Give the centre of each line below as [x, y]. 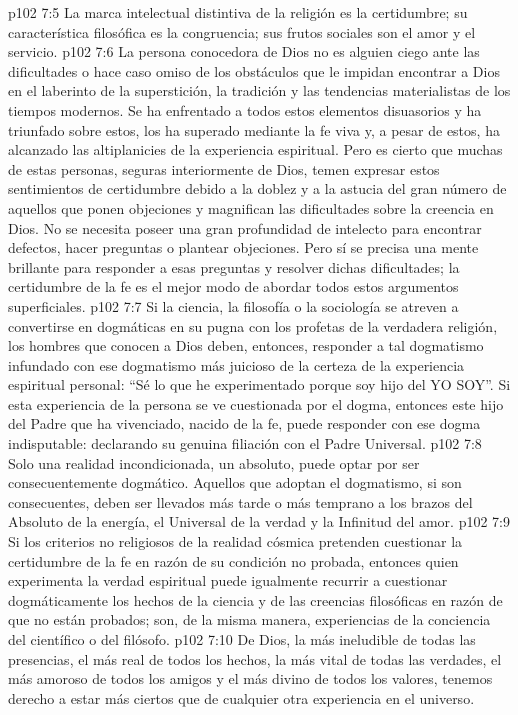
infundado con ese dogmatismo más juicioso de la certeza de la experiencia [236, 364]
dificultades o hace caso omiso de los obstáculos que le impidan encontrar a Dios [254, 70]
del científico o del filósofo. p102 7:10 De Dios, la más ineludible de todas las [242, 639]
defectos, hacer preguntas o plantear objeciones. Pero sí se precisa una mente [243, 247]
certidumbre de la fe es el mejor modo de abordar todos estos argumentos [233, 286]
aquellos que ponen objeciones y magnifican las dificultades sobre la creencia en [251, 207]
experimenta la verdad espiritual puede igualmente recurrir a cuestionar [228, 580]
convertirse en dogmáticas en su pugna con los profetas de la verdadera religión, [253, 325]
